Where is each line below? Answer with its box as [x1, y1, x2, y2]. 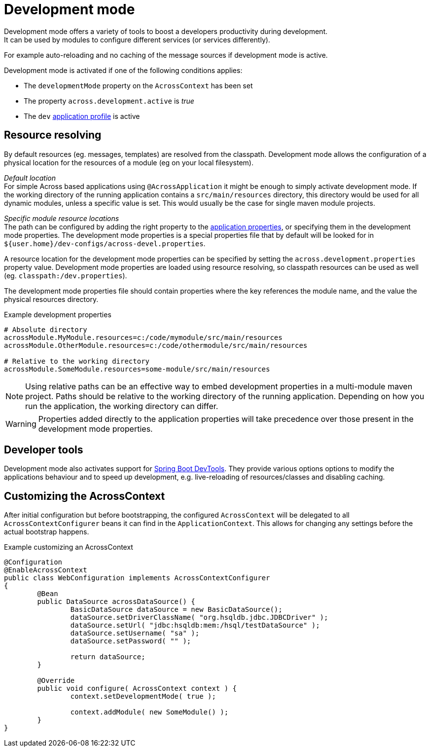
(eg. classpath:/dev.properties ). [4, 271, 127, 280]
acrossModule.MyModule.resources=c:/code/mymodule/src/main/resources [4, 333, 283, 341]
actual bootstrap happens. [4, 527, 89, 536]
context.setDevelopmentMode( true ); [70, 692, 216, 701]
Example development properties [4, 310, 111, 319]
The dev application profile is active [24, 112, 140, 120]
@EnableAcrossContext [4, 566, 87, 574]
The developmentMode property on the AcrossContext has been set [24, 81, 253, 90]
